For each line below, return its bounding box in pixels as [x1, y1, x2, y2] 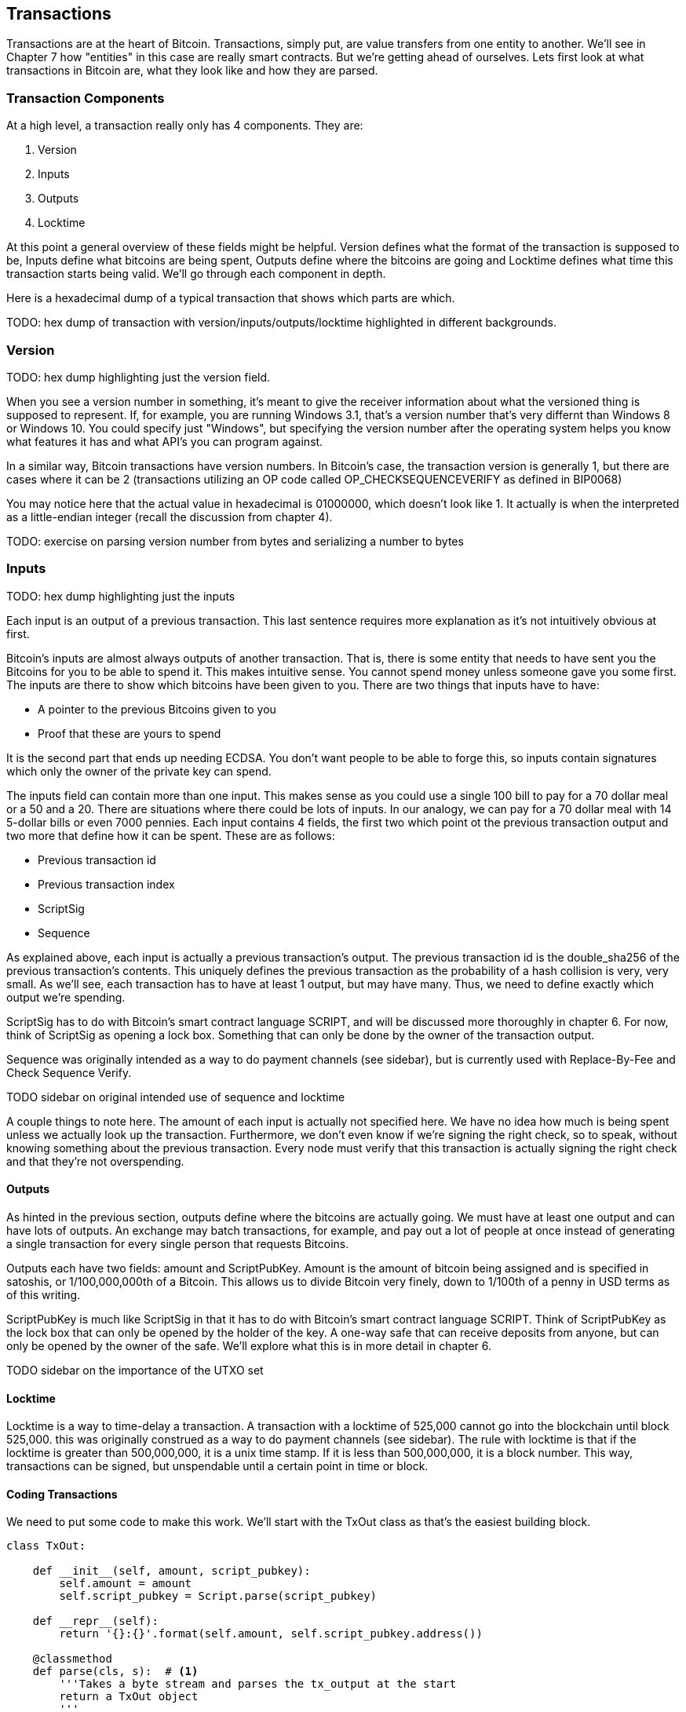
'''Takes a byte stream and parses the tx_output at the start [59, 1677, 457, 1691]
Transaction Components [6, 89, 165, 106]
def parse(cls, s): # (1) [32, 1665, 199, 1678]
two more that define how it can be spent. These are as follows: [6, 828, 335, 842]
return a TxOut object [59, 1690, 199, 1703]
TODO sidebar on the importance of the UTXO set [6, 1363, 264, 1377]
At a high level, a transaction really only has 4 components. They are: [6, 119, 363, 133]
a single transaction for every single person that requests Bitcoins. [6, 1236, 349, 1250]
